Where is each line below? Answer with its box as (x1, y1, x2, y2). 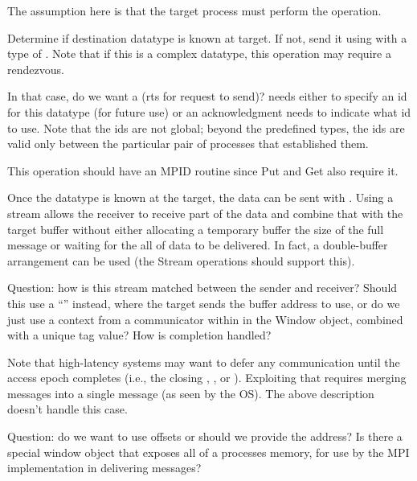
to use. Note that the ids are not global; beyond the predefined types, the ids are (7, 119, 405, 136)
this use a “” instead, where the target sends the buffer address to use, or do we (7, 294, 400, 311)
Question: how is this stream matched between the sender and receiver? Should (7, 279, 398, 296)
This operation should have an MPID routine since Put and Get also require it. (7, 162, 399, 179)
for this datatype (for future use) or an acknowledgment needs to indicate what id (7, 103, 411, 120)
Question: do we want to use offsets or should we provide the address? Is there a (7, 428, 403, 445)
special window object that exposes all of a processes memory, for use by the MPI (7, 443, 410, 460)
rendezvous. (7, 60, 64, 77)
